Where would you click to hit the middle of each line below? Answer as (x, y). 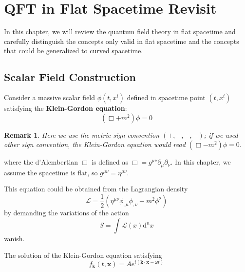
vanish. (14, 238)
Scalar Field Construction (70, 77)
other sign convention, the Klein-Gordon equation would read (95, 144)
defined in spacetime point (166, 97)
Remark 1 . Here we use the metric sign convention (82, 135)
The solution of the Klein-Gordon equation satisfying (83, 255)
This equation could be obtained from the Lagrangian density (96, 189)
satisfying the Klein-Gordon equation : (66, 108)
